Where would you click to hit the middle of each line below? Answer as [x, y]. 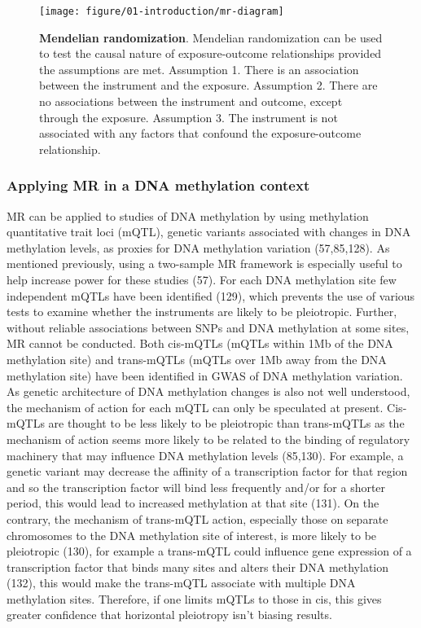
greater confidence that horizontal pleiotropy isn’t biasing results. [169, 615]
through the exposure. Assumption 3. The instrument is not [189, 117]
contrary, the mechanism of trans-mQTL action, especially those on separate [197, 518]
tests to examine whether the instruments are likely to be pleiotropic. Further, [202, 312]
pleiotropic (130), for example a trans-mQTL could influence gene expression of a [209, 551]
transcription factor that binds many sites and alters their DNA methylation [198, 567]
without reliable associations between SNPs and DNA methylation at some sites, [208, 327]
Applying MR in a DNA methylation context [158, 185]
